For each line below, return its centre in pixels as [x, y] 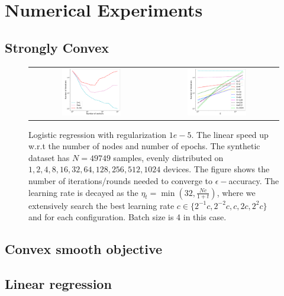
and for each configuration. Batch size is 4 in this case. [128, 217]
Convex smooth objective [84, 249]
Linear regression [58, 283]
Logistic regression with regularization [98, 134]
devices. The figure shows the [217, 169]
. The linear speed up [230, 134]
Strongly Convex [57, 47]
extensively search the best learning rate [101, 205]
